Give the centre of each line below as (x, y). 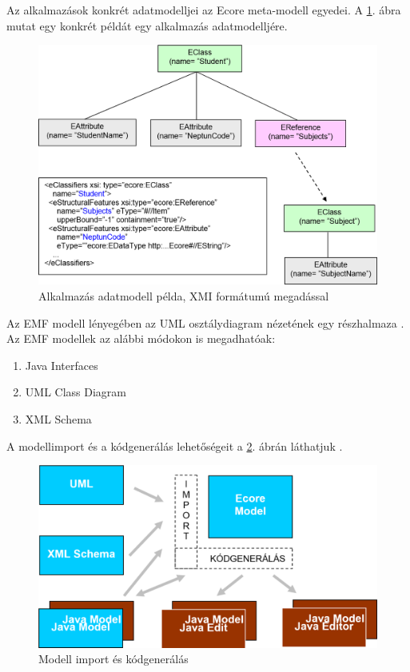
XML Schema (58, 418)
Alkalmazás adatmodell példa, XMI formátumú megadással (184, 295)
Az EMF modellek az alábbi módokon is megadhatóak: (141, 338)
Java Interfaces (62, 365)
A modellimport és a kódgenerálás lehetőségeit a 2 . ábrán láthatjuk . (175, 445)
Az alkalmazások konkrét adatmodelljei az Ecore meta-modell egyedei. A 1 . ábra (204, 10)
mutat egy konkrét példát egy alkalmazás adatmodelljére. (147, 25)
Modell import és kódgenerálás (113, 659)
